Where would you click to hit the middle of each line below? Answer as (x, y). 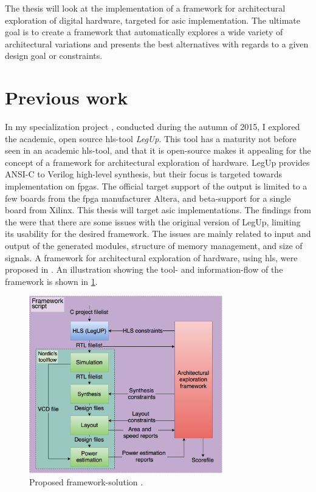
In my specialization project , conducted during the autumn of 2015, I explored (153, 127)
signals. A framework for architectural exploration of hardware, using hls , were (151, 257)
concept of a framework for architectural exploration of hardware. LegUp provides (157, 162)
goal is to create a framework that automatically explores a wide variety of (144, 32)
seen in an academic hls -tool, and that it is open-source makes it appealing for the (158, 150)
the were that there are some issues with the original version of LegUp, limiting (153, 221)
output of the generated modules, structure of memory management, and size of (154, 246)
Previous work (67, 97)
